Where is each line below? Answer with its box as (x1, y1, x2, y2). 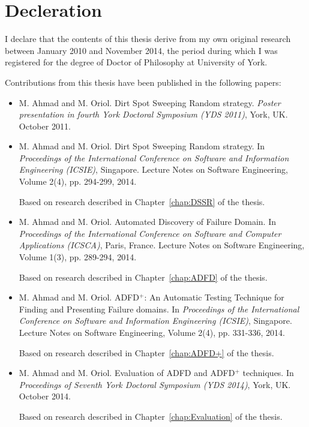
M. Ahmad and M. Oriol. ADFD (19, 291, 139, 303)
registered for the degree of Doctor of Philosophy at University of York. (5, 56, 268, 68)
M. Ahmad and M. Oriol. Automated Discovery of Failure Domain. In (19, 215, 276, 228)
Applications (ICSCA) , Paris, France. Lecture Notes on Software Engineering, (19, 239, 305, 251)
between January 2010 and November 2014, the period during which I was (5, 44, 278, 56)
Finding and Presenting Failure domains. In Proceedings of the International (19, 302, 299, 315)
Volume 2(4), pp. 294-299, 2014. (19, 175, 137, 188)
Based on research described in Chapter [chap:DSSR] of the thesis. (19, 195, 265, 208)
